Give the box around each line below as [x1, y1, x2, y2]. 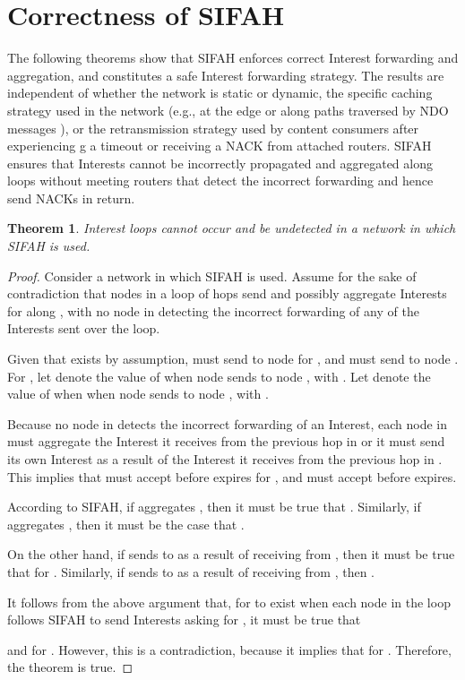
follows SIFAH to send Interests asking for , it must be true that [7, 610, 361, 629]
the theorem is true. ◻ [7, 658, 133, 676]
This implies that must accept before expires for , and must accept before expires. [7, 467, 457, 486]
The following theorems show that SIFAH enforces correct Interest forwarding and [7, 48, 459, 67]
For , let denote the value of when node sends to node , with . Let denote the [7, 366, 431, 385]
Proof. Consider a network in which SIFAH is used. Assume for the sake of [7, 266, 417, 285]
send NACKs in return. [7, 188, 135, 207]
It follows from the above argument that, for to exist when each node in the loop [7, 592, 451, 611]
